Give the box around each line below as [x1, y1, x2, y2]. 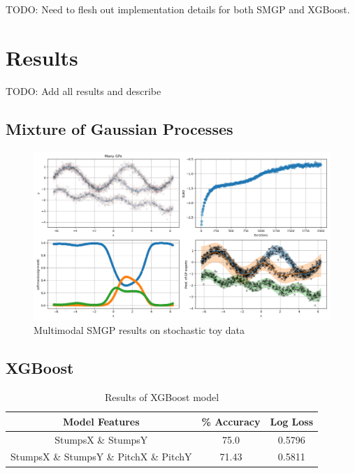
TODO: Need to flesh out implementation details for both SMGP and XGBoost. [6, 2, 350, 16]
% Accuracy [201, 414, 261, 428]
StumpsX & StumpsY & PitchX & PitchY [10, 449, 192, 464]
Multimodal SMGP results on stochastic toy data [34, 323, 245, 337]
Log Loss [270, 414, 314, 428]
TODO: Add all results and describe [6, 83, 161, 98]
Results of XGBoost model [104, 390, 219, 405]
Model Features [63, 414, 140, 428]
